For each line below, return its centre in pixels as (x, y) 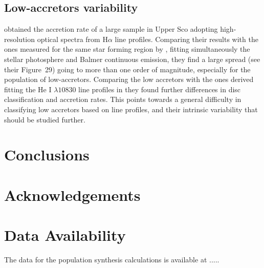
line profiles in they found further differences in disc (160, 89)
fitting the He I (28, 89)
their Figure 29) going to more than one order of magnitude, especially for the (127, 69)
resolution (20, 39)
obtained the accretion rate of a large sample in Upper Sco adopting (111, 29)
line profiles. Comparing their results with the (186, 39)
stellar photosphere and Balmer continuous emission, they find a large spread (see (132, 59)
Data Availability (65, 235)
